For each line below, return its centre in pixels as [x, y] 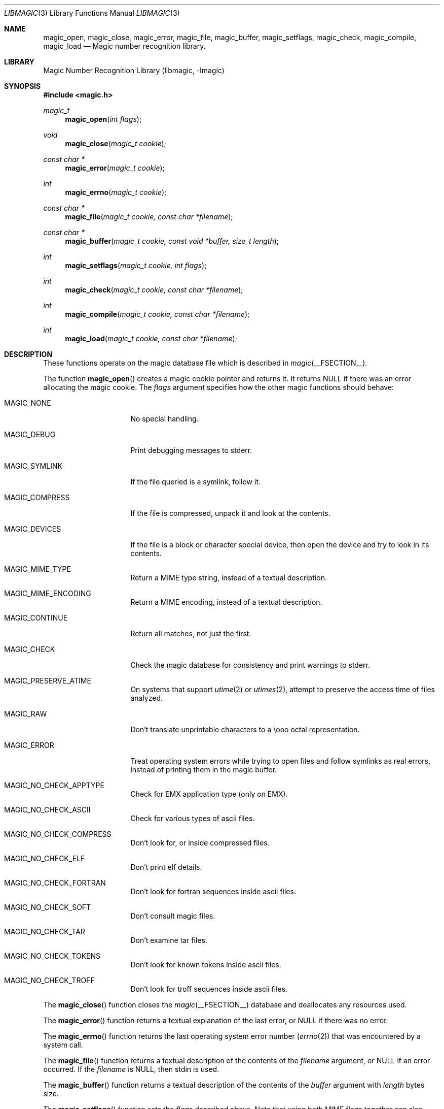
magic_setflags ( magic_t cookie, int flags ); [136, 265]
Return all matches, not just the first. [191, 633]
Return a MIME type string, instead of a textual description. [229, 578]
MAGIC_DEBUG [30, 434]
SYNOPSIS [23, 86]
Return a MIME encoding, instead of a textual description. [226, 602]
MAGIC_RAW [26, 714]
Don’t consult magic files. [173, 916]
